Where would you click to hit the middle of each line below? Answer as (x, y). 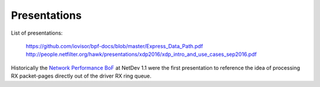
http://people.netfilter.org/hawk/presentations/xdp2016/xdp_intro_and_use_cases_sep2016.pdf (141, 54)
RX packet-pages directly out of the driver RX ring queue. (81, 76)
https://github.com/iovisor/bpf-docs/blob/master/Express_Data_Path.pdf (114, 46)
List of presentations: (37, 33)
